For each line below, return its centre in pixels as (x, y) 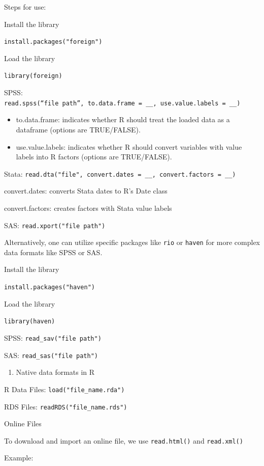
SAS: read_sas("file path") (51, 355)
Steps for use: (25, 7)
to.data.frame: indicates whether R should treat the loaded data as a (123, 119)
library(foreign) (33, 76)
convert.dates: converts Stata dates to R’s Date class (86, 191)
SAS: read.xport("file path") (55, 225)
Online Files (23, 423)
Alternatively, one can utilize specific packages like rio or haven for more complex (132, 242)
